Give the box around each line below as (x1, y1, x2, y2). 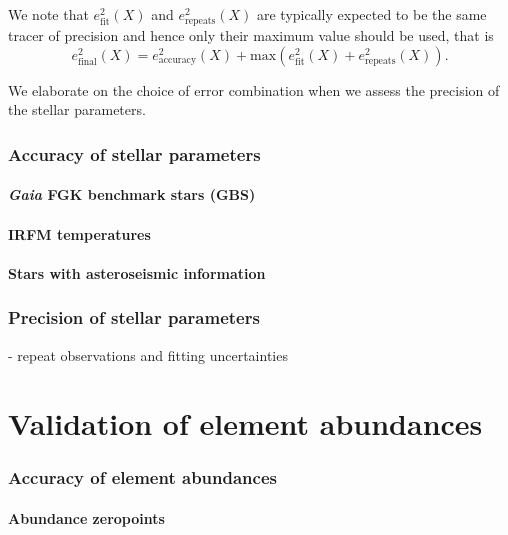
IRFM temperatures (8, 223, 151, 244)
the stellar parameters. (8, 99, 146, 120)
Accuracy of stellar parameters (8, 141, 261, 166)
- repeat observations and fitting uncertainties (8, 344, 288, 365)
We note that (8, 4, 89, 24)
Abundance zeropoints (8, 507, 165, 528)
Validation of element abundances (8, 403, 483, 444)
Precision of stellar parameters (8, 305, 260, 330)
